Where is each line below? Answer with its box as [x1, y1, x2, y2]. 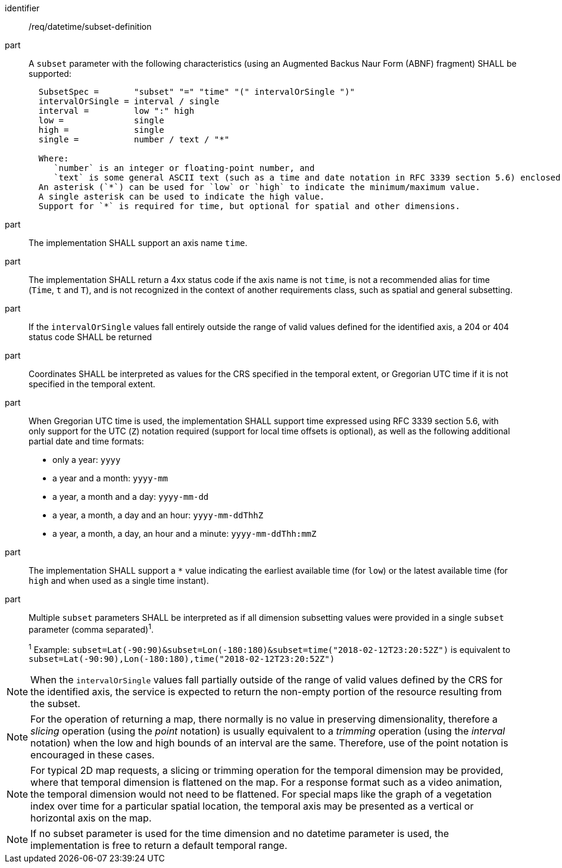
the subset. [30, 698, 80, 710]
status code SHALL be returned [29, 332, 152, 342]
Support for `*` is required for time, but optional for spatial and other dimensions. [38, 201, 460, 211]
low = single [38, 116, 164, 125]
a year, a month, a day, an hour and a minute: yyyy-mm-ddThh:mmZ [52, 528, 317, 539]
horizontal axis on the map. [30, 812, 152, 825]
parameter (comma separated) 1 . [29, 623, 154, 634]
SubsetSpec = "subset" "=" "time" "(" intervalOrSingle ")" [38, 87, 355, 97]
